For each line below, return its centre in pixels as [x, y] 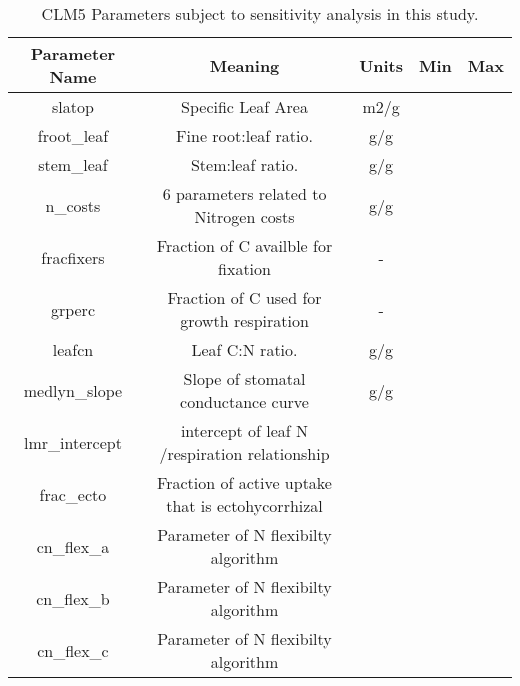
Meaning [244, 65]
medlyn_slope [73, 390]
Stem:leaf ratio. [244, 164]
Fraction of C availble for [244, 245]
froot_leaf [73, 135]
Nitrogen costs [244, 216]
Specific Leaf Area [244, 106]
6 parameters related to [244, 193]
